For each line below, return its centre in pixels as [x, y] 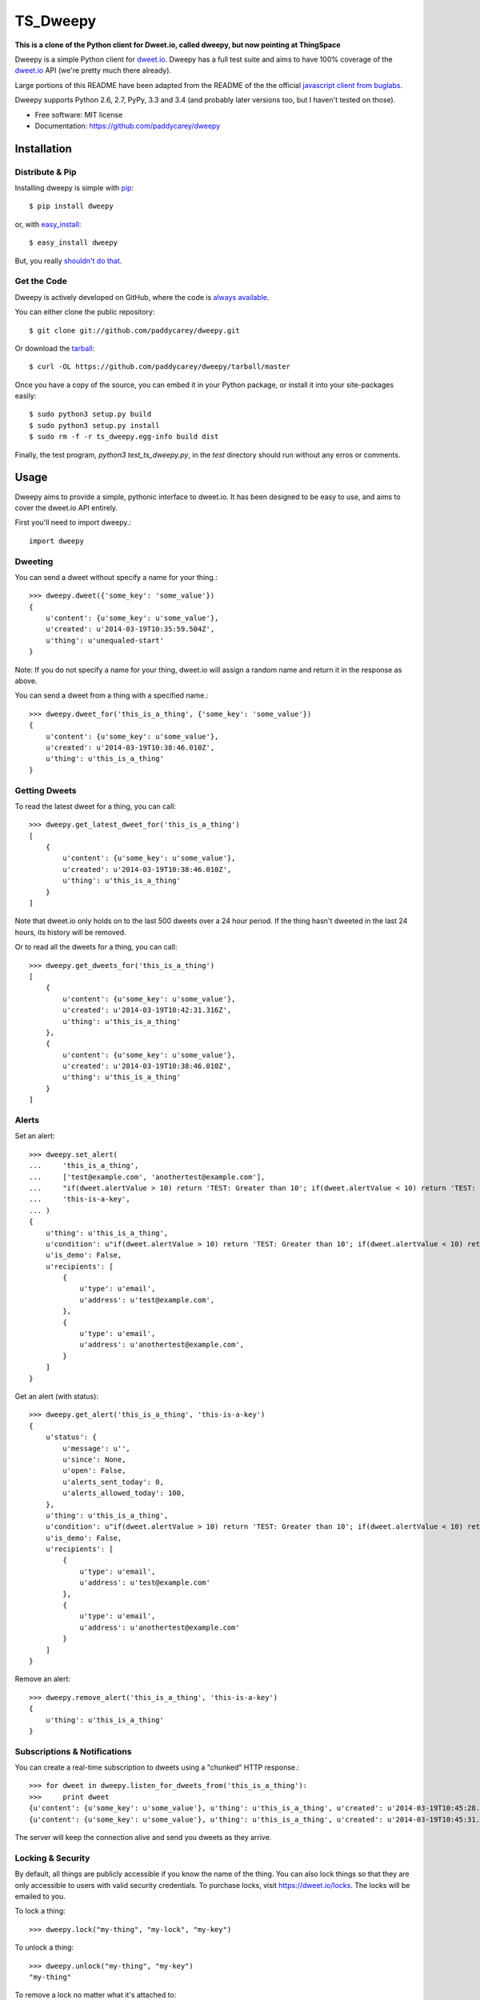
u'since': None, [94, 1459]
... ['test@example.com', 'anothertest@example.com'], [147, 1177]
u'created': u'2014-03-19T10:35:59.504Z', [130, 629]
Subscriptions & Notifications [73, 1751]
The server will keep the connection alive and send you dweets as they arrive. [143, 1838]
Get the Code [41, 282]
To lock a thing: [40, 1911]
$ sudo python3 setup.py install [94, 425]
